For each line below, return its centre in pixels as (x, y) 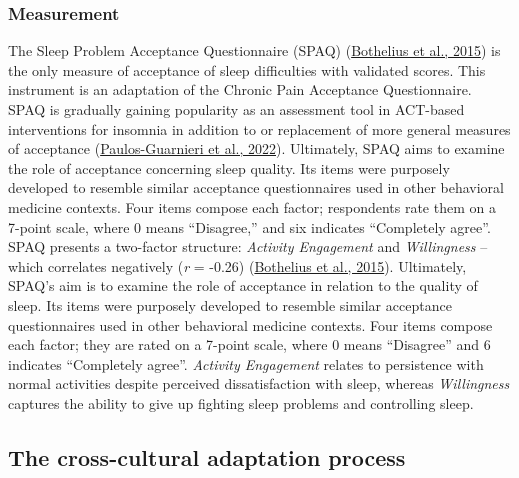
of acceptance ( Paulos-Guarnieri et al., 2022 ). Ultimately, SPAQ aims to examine (256, 148)
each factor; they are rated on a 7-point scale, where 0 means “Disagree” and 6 (249, 344)
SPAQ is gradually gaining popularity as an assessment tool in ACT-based (236, 109)
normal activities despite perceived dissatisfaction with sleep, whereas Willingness (259, 383)
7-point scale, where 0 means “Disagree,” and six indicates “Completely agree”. (249, 226)
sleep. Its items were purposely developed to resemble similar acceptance (230, 304)
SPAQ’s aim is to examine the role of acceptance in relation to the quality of (243, 285)
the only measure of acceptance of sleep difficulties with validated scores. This (247, 69)
